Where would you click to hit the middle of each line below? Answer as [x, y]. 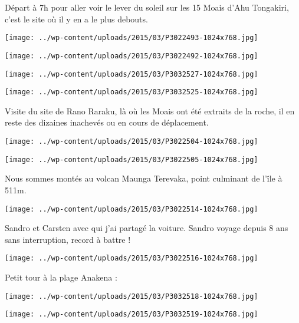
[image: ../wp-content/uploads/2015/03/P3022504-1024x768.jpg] [132, 141]
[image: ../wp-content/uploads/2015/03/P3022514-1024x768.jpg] [132, 209]
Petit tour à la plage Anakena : [61, 277]
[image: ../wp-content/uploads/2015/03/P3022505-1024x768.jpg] [132, 159]
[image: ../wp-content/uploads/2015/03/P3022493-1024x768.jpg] [132, 38]
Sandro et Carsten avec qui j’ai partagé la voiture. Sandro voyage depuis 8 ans [147, 228]
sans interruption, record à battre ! [68, 239]
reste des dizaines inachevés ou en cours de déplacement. [107, 122]
